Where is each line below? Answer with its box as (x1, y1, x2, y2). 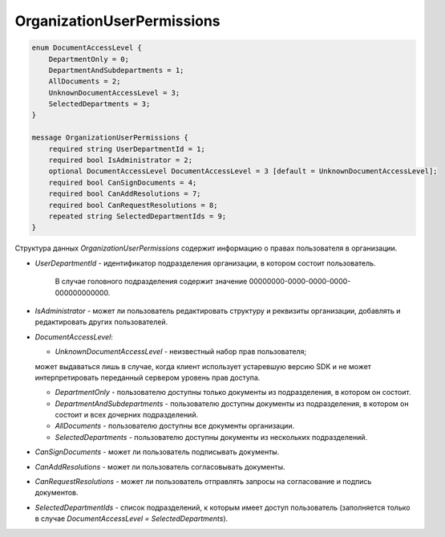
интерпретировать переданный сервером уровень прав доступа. (34, 372, 261, 382)
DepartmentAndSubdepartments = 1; (48, 65, 184, 75)
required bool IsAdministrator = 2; (48, 156, 192, 165)
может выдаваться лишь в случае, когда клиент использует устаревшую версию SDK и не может (34, 361, 372, 371)
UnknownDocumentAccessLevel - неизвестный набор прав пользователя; (55, 347, 307, 356)
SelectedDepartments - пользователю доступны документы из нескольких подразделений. (55, 432, 368, 441)
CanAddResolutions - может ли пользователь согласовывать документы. (34, 462, 285, 471)
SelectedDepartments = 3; (48, 100, 151, 108)
